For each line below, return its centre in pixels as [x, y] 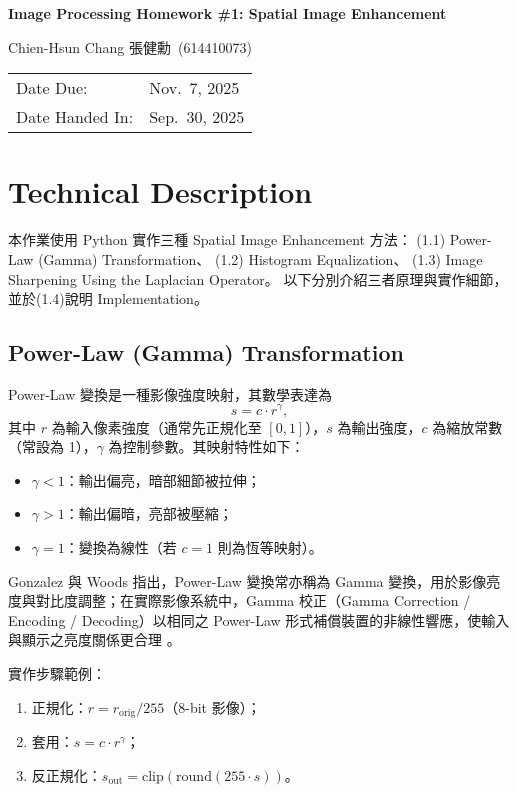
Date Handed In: [75, 117]
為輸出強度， [379, 426]
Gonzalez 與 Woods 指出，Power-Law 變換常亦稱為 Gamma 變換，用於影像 [247, 580]
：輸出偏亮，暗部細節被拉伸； [162, 479]
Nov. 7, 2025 [194, 88]
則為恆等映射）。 [270, 546]
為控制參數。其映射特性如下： [206, 446]
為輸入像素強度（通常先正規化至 [156, 426]
